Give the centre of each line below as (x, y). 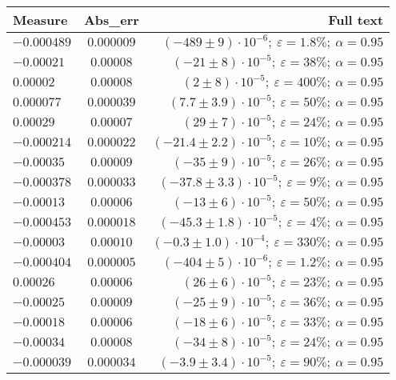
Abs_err (111, 20)
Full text (356, 20)
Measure (40, 20)
